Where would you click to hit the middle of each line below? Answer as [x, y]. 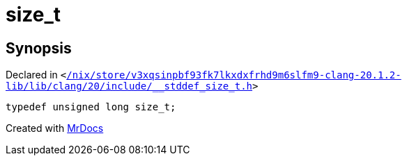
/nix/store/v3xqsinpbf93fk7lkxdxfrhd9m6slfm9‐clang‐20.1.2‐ [234, 75]
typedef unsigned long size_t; [91, 107]
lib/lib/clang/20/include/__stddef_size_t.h [129, 86]
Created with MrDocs [55, 128]
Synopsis [39, 48]
